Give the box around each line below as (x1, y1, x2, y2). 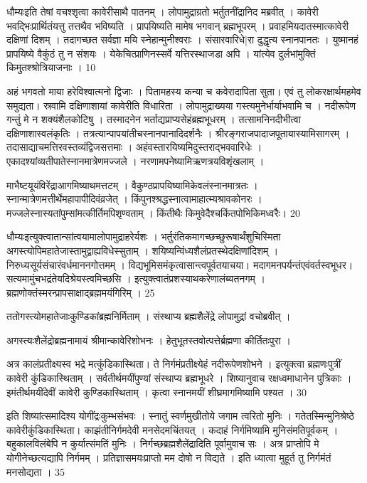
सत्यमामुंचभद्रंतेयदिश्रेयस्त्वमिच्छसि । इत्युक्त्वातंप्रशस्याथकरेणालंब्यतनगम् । (6, 271, 265, 286)
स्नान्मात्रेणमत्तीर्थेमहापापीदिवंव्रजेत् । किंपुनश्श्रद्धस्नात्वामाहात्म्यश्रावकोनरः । (6, 191, 262, 206)
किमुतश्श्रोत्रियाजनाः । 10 (6, 60, 96, 75)
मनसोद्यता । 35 (6, 464, 65, 479)
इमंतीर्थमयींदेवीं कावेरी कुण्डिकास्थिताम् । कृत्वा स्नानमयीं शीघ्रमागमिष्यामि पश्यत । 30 (6, 384, 307, 399)
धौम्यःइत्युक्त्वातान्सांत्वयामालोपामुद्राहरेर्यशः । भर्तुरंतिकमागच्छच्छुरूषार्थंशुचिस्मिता (6, 229, 281, 244)
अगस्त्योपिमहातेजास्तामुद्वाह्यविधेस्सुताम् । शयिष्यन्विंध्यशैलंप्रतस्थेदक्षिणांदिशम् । (6, 243, 279, 258)
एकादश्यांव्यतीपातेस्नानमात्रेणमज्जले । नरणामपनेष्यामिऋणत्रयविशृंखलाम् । (6, 153, 265, 168)
